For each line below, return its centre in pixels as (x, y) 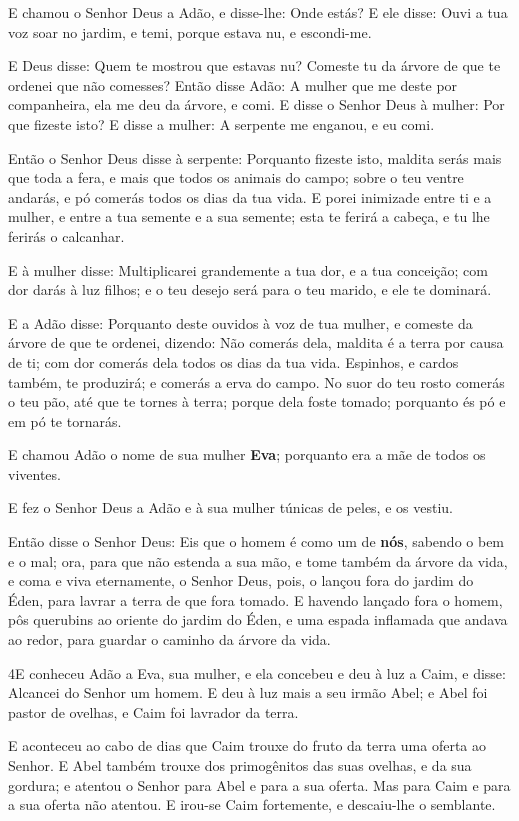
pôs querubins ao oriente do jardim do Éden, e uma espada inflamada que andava (258, 619)
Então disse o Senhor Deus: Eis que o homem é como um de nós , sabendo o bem (256, 541)
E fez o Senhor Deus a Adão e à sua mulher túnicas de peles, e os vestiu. (230, 507)
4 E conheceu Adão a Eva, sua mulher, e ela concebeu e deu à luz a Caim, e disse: (257, 672)
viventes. (34, 473)
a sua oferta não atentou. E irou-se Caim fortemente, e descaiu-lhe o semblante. (252, 804)
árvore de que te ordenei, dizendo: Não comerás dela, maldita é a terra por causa (256, 342)
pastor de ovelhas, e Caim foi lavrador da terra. (153, 711)
